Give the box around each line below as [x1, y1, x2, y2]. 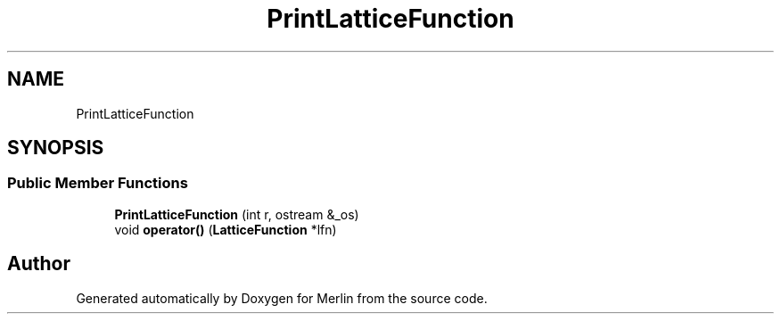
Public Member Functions [7, 174, 188, 193]
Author [7, 252, 70, 276]
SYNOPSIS [7, 136, 104, 160]
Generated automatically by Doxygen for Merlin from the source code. [76, 290, 488, 306]
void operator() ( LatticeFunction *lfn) [114, 221, 337, 237]
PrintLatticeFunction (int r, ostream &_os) [114, 206, 359, 222]
